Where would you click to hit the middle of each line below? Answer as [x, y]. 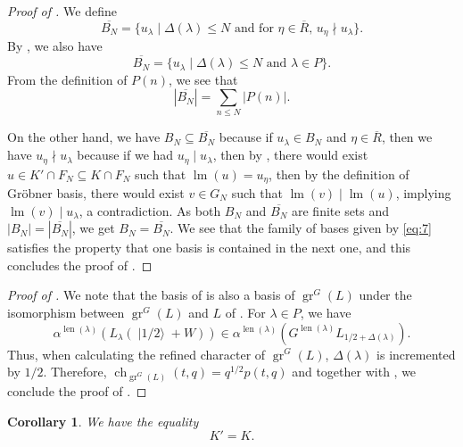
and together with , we [354, 372]
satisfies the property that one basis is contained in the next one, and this [209, 248]
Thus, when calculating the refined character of [136, 354]
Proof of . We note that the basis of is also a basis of [151, 295]
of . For [245, 312]
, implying [423, 192]
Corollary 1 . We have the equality [103, 421]
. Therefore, [75, 372]
